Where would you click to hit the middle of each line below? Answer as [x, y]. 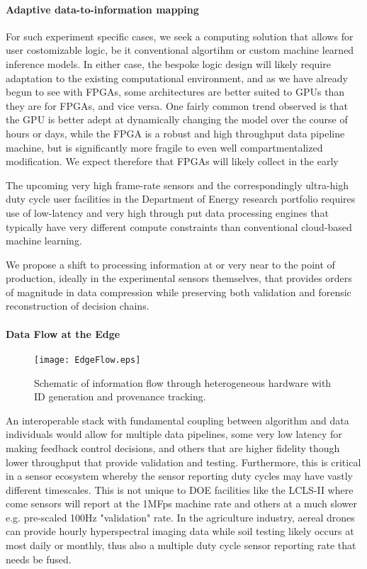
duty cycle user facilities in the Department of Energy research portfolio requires [181, 199]
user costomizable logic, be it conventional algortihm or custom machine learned [180, 50]
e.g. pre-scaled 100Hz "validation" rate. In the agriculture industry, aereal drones [180, 517]
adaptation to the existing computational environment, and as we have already [177, 78]
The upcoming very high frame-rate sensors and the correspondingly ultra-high [177, 185]
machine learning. [44, 241]
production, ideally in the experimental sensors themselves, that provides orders [179, 278]
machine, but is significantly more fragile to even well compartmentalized [164, 147]
